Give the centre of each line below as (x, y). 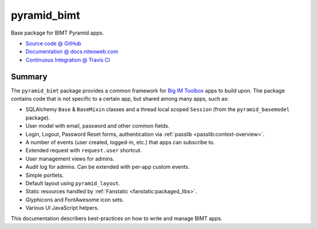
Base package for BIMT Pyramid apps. (57, 33)
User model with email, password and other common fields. (97, 126)
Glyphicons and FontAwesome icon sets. (75, 200)
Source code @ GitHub (53, 43)
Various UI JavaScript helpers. (62, 208)
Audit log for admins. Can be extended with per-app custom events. (108, 167)
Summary (29, 76)
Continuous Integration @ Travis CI (68, 60)
